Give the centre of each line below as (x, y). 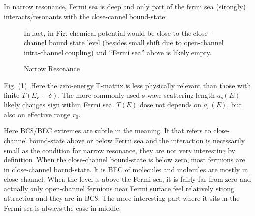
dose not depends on (171, 105)
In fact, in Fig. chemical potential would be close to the (108, 33)
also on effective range (37, 114)
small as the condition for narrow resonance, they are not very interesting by (120, 150)
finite (12, 95)
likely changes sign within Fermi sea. (59, 105)
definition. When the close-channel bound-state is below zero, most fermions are (125, 160)
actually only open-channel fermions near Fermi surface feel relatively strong (119, 188)
